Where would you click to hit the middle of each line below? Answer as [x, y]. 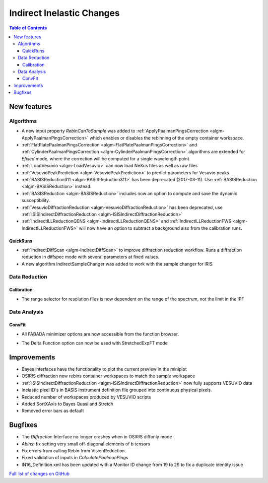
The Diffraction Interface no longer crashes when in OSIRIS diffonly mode [97, 437]
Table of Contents [28, 28]
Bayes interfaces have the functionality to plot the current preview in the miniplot [104, 369]
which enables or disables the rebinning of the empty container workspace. [167, 138]
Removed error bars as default [53, 411]
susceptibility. [36, 201]
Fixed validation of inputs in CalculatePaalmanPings [75, 458]
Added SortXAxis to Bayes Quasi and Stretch [67, 404]
